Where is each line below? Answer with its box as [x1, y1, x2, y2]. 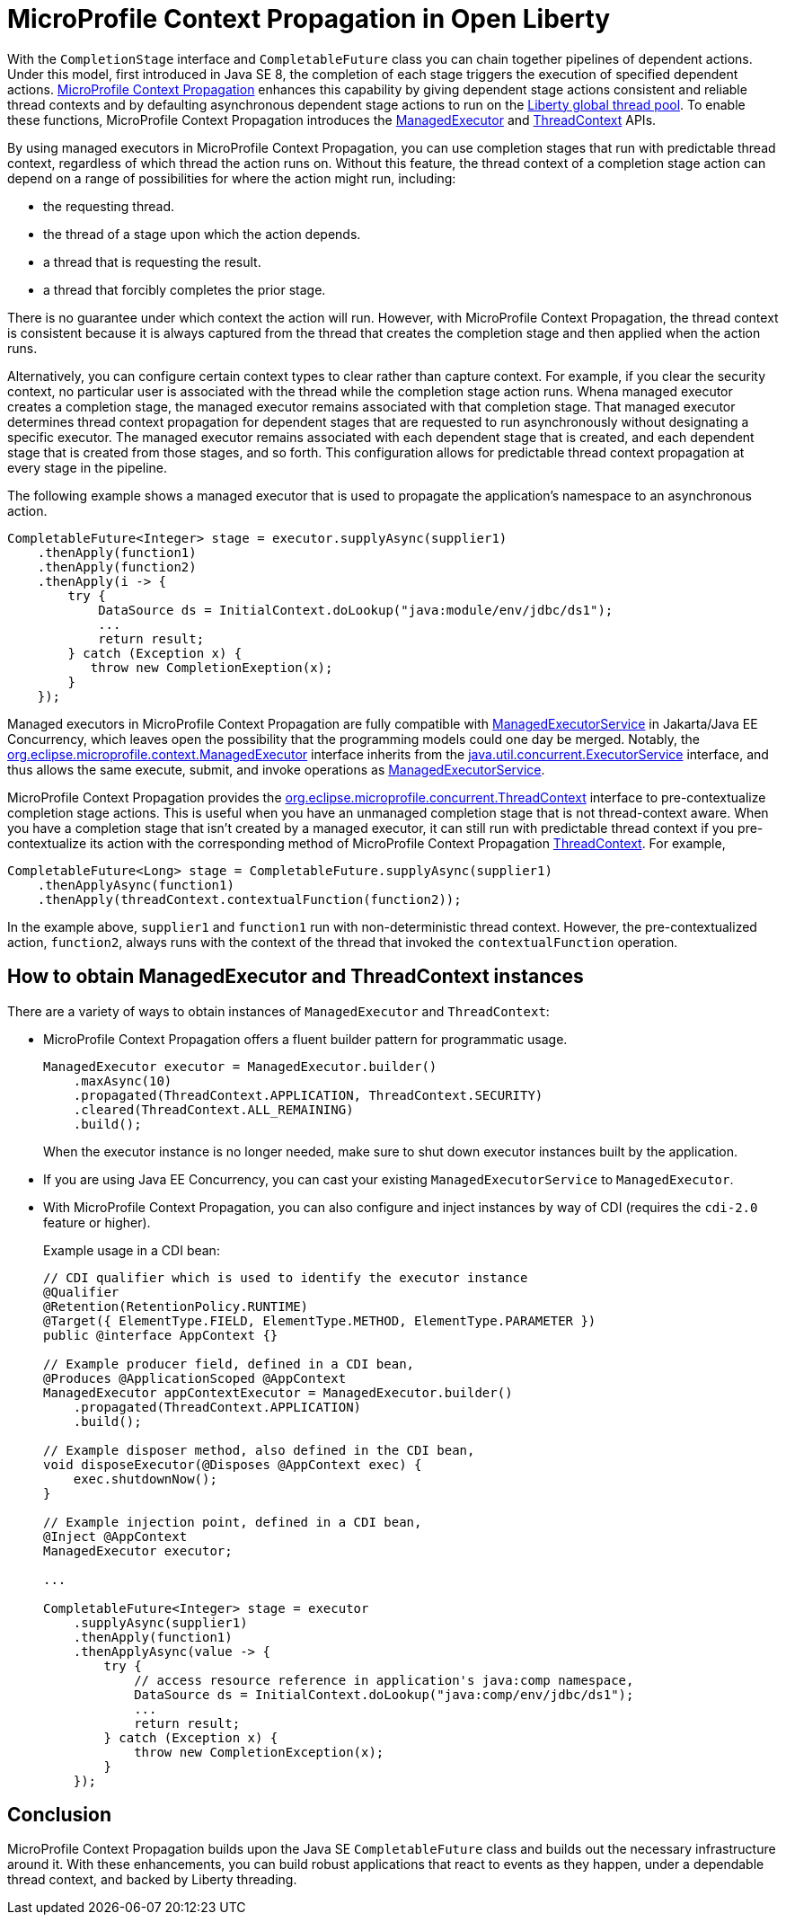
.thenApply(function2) [37, 559, 197, 574]
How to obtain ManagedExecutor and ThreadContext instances [7, 965, 584, 988]
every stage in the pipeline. [7, 459, 168, 475]
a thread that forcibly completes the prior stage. [43, 281, 326, 297]
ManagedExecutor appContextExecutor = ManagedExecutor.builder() [43, 1385, 513, 1400]
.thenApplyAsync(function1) [37, 877, 234, 892]
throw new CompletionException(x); [134, 1744, 384, 1759]
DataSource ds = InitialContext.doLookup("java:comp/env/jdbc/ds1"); [134, 1687, 634, 1702]
